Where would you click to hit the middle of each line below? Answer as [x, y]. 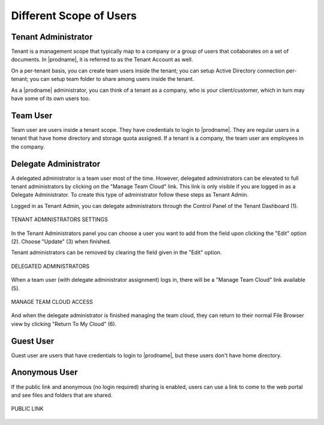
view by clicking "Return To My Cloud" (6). [64, 324]
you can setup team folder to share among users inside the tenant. [112, 79]
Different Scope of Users [74, 16]
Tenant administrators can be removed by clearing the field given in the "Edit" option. [116, 252]
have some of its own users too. [50, 98]
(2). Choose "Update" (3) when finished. [61, 241]
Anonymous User [44, 373]
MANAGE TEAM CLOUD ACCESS [52, 302]
